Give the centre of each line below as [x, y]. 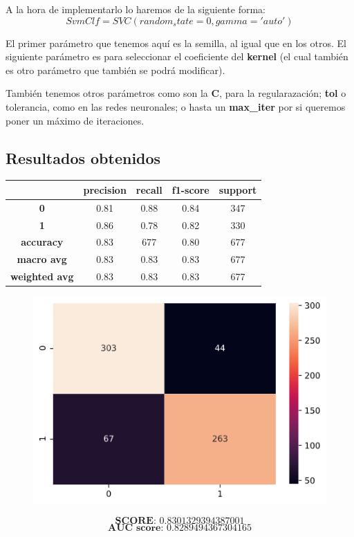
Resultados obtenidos [83, 157]
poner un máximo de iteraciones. [75, 120]
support [238, 189]
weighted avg [42, 276]
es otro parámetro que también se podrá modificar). [115, 70]
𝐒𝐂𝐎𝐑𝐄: [136, 521]
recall [149, 189]
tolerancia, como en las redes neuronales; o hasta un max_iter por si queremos [176, 106]
